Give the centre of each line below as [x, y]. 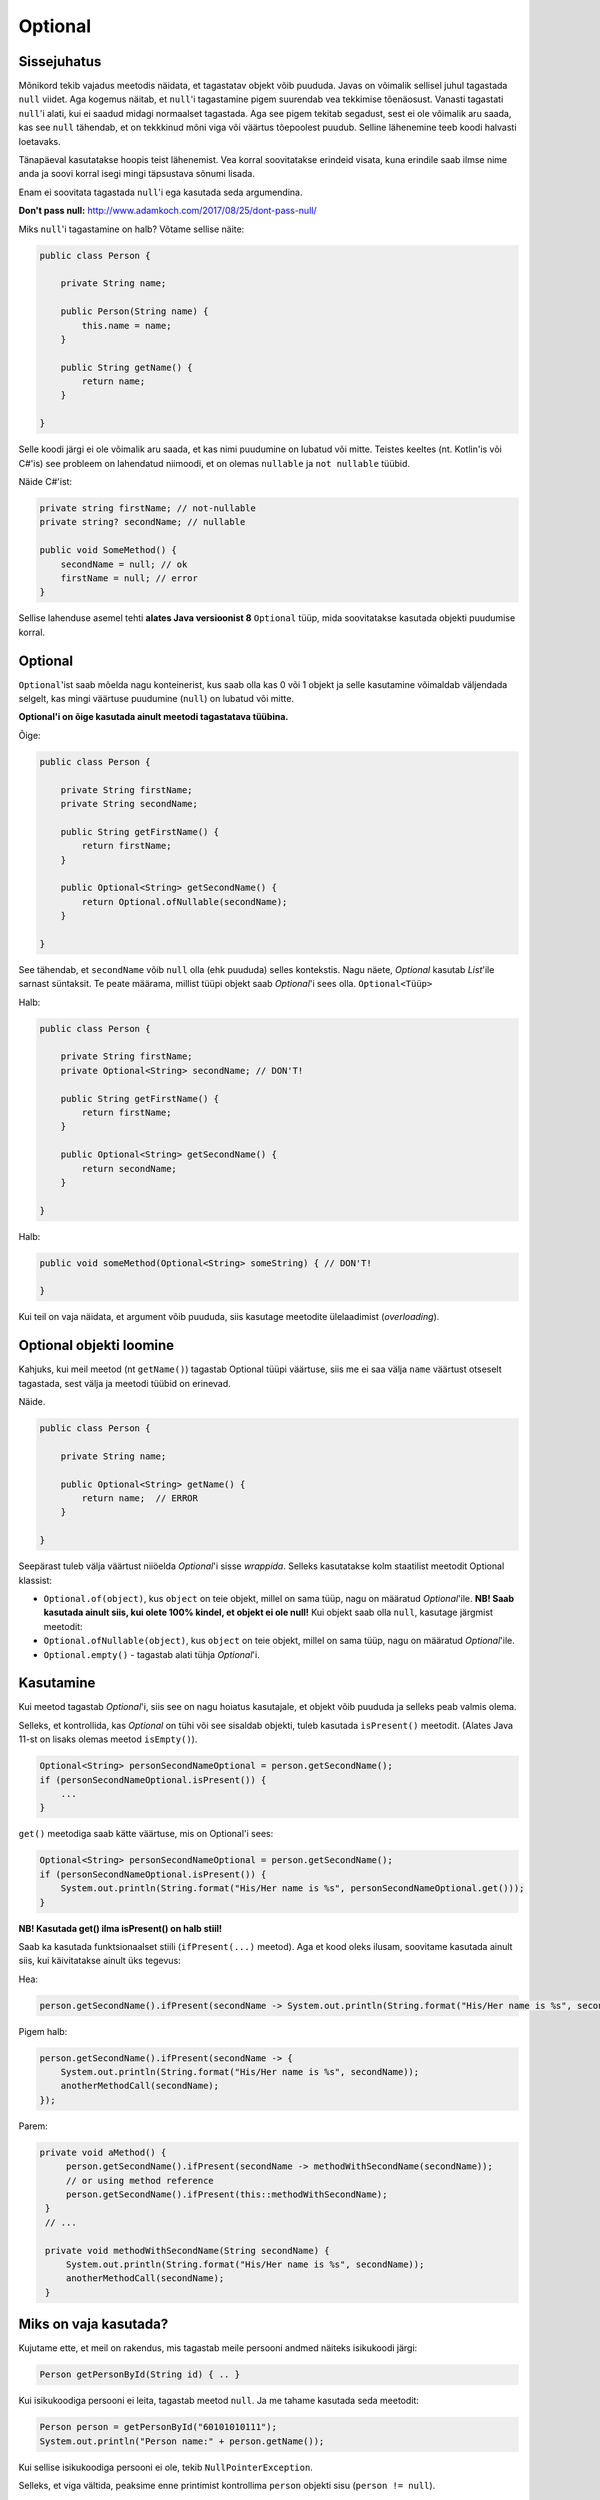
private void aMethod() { [103, 2152]
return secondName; [129, 1168]
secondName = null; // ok [124, 564]
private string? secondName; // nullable [142, 522]
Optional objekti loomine [96, 1345]
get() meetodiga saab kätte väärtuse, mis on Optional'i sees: [146, 1834]
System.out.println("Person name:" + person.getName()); [182, 2441]
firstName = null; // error [129, 578]
